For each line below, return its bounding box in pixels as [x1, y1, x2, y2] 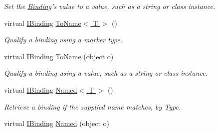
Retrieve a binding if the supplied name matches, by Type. [4, 101, 181, 112]
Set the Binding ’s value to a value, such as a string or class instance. [4, 1, 216, 11]
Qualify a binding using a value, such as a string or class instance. [4, 68, 208, 78]
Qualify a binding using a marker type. [4, 34, 122, 45]
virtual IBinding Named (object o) [4, 118, 110, 129]
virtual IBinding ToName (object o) [4, 51, 114, 61]
